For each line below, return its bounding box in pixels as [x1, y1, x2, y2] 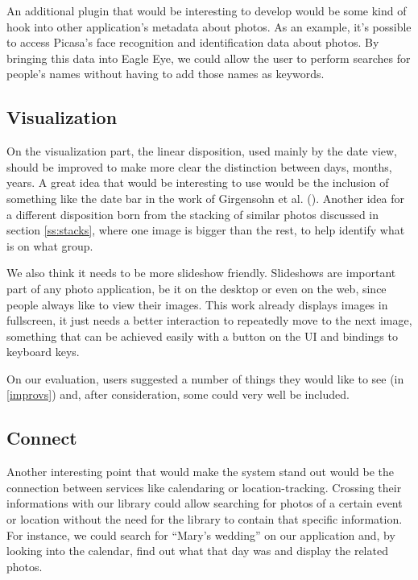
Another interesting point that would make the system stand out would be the [6, 463, 395, 480]
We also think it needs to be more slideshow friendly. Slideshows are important [6, 264, 396, 281]
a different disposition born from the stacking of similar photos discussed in [6, 205, 379, 222]
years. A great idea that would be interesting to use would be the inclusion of [6, 174, 389, 191]
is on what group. [6, 237, 93, 254]
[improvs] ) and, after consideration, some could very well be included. [6, 386, 350, 403]
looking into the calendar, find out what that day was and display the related [6, 542, 388, 559]
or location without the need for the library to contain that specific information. [6, 511, 403, 528]
